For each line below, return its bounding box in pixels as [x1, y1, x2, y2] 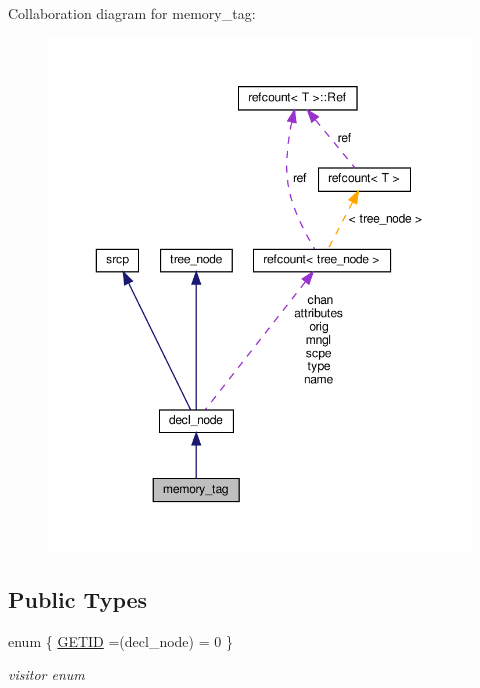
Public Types [8, 584, 148, 615]
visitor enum [8, 664, 85, 685]
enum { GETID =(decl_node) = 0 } [8, 630, 233, 651]
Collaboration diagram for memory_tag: [8, 3, 256, 23]
